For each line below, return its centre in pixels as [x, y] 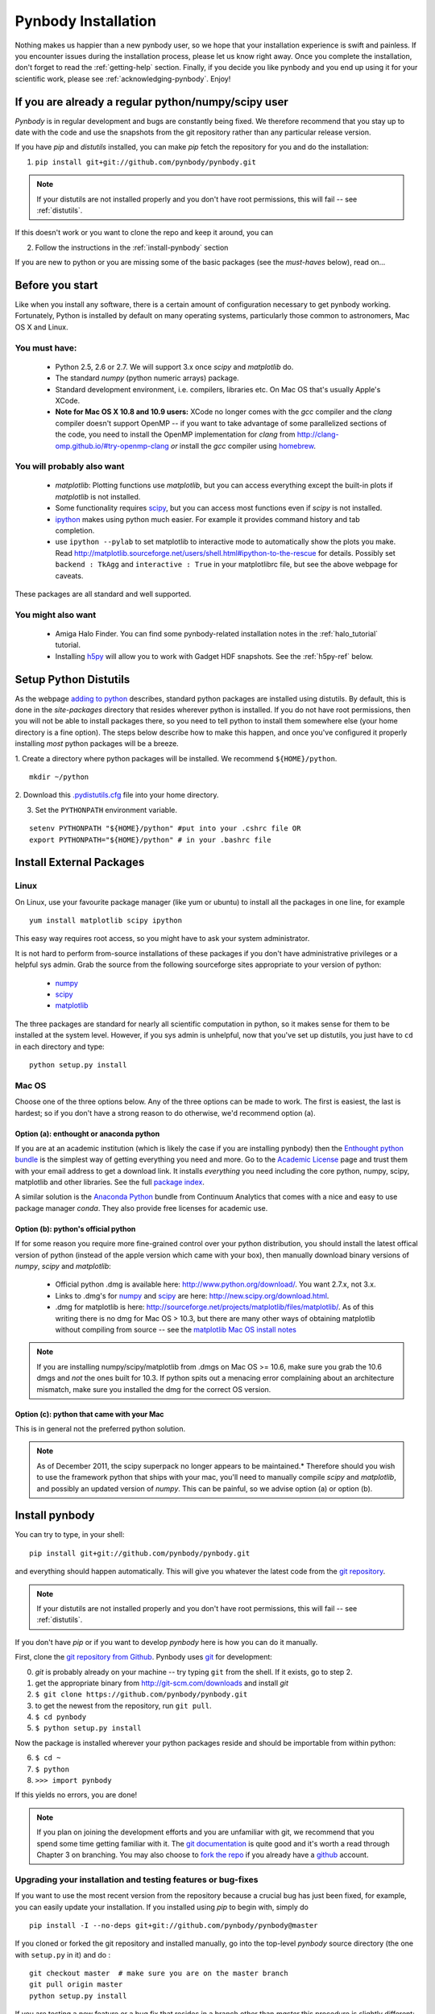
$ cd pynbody [61, 1717]
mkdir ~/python [59, 777]
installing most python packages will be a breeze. [97, 744]
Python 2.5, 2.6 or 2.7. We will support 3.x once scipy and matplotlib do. [174, 367]
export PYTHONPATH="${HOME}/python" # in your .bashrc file [150, 839]
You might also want [56, 615]
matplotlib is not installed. [98, 496]
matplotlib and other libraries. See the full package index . [110, 1182]
